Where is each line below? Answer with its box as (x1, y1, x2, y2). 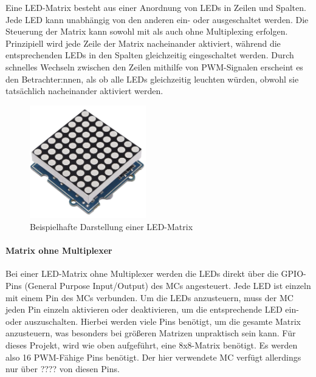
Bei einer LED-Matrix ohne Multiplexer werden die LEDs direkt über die (5, 267, 278, 280)
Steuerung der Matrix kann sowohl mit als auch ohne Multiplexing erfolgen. (5, 25, 288, 38)
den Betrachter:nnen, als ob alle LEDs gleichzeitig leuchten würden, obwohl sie (5, 72, 299, 85)
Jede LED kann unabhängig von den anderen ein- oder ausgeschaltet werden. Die (5, 13, 309, 25)
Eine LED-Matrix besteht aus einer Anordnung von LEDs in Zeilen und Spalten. (5, 1, 306, 13)
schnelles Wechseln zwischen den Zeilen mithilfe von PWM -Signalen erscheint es (5, 60, 303, 73)
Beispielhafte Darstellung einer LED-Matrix (30, 220, 193, 233)
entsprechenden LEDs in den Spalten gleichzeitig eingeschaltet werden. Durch (5, 49, 294, 61)
